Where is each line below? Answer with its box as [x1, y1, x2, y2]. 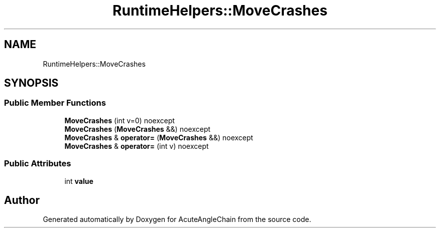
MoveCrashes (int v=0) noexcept [64, 116, 175, 125]
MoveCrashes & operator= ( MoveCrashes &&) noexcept [64, 133, 253, 142]
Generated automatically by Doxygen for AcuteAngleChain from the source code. [43, 215, 311, 224]
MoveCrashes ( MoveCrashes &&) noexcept [64, 124, 210, 133]
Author [4, 193, 40, 206]
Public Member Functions [4, 98, 106, 108]
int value [64, 176, 93, 185]
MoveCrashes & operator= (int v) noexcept [64, 141, 209, 150]
